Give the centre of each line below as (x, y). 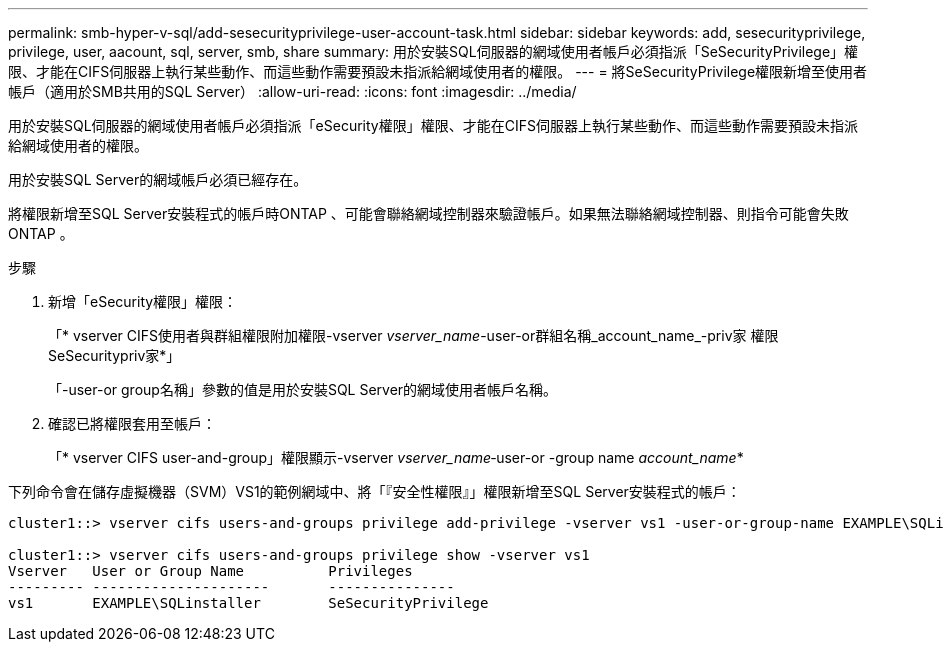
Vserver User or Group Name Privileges (210, 571)
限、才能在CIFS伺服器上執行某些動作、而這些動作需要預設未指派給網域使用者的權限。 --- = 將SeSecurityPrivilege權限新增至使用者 (438, 71)
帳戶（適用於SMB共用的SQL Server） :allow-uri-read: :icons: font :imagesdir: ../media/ (292, 91)
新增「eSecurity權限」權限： (143, 301)
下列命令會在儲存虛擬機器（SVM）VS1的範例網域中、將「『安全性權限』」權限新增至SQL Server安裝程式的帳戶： (374, 491)
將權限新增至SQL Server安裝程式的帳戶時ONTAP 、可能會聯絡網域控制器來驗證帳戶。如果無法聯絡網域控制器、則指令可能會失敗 (428, 213)
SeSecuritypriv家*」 (114, 355)
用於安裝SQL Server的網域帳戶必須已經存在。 (158, 179)
